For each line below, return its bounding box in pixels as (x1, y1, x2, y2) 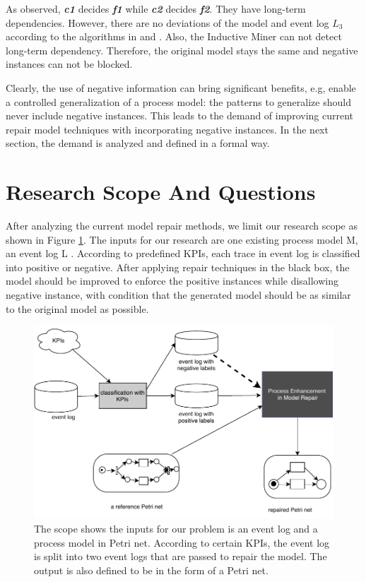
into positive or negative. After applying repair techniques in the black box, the (6, 259, 350, 274)
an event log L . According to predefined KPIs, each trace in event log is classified (6, 246, 360, 261)
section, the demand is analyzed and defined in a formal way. (6, 136, 270, 150)
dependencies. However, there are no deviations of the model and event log (6, 15, 329, 30)
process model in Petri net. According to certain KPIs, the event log (34, 535, 330, 550)
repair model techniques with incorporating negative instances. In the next (6, 121, 329, 136)
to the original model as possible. (6, 301, 149, 316)
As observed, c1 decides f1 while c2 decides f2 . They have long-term (6, 1, 306, 16)
